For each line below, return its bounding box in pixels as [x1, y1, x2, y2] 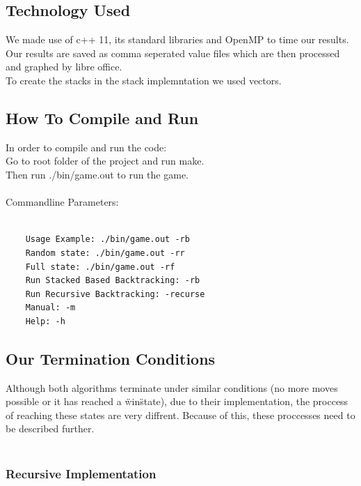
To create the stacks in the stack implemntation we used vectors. [6, 73, 282, 87]
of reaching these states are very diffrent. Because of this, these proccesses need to [6, 407, 355, 422]
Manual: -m [25, 303, 76, 313]
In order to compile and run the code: [6, 139, 167, 154]
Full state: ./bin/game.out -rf [25, 261, 175, 272]
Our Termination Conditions [6, 347, 216, 369]
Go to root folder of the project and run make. [6, 153, 204, 168]
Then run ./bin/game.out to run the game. [6, 167, 188, 181]
